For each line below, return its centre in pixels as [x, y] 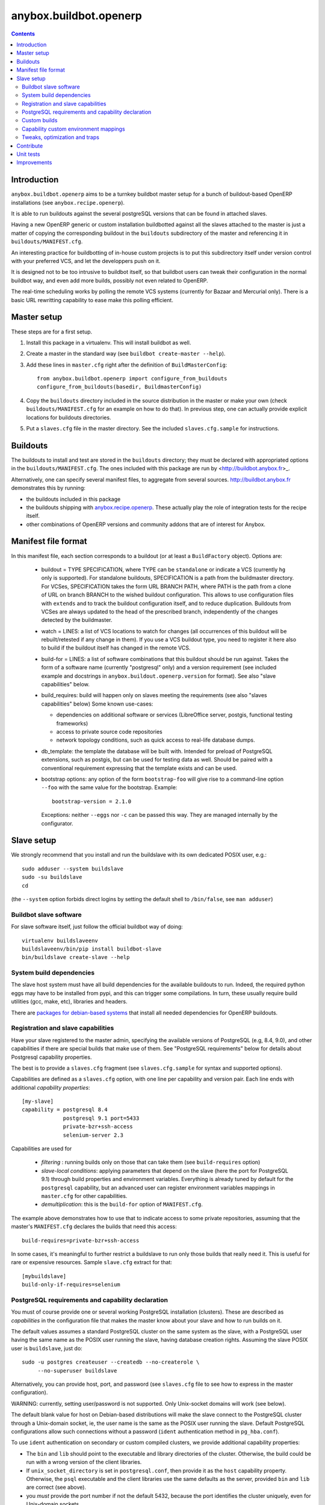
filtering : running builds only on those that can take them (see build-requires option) [151, 1162]
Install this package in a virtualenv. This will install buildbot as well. [109, 343]
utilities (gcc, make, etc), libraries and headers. [69, 1002]
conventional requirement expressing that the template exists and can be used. [139, 768]
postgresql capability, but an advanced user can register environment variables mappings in [158, 1187]
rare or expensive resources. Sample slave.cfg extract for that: [92, 1262]
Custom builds [40, 120]
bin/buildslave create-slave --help [76, 957]
